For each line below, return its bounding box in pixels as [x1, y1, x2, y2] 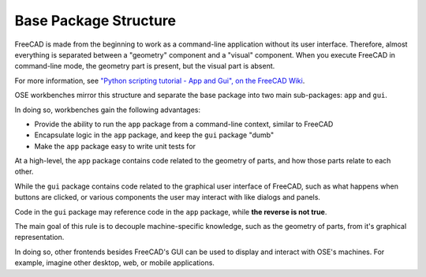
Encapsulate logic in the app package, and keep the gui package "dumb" [34, 130, 275, 140]
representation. [14, 233, 65, 242]
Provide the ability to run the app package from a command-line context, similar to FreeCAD [34, 119, 334, 129]
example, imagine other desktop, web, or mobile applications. [14, 258, 215, 268]
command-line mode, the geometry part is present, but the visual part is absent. [14, 62, 275, 71]
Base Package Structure [14, 12, 177, 29]
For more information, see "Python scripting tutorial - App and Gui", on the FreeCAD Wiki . [14, 76, 305, 85]
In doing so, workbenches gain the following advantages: [14, 105, 201, 114]
